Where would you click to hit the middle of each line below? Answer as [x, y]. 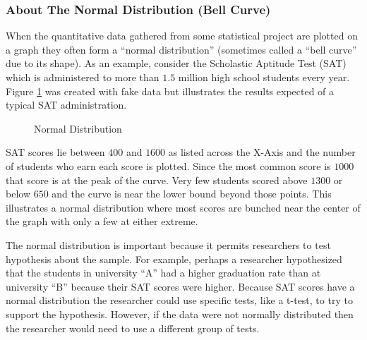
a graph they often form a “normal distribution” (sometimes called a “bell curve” [181, 49]
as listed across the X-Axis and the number [262, 152]
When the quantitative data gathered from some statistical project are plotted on [182, 36]
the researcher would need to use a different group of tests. [133, 328]
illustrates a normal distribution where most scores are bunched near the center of [183, 207]
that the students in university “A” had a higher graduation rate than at [163, 273]
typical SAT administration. [66, 105]
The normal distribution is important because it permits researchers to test [168, 244]
